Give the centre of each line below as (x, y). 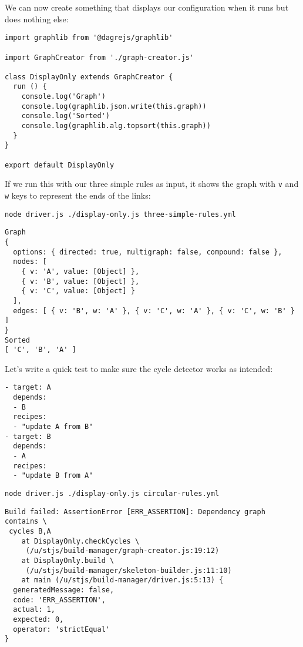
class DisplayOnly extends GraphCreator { (89, 77)
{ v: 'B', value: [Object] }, (80, 281)
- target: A (28, 388)
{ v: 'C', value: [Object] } (78, 291)
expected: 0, (38, 619)
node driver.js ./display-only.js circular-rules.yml (112, 494)
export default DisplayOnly (60, 165)
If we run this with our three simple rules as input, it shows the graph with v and (152, 184)
